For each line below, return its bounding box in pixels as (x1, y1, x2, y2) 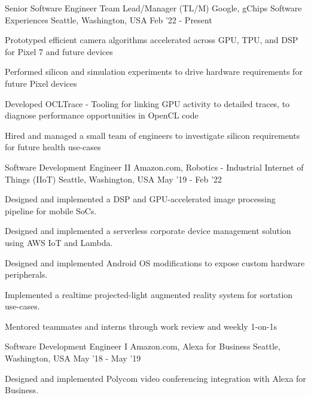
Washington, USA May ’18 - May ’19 (5, 352, 141, 364)
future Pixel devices (5, 77, 77, 89)
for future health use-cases (5, 141, 101, 153)
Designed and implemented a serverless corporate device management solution (5, 224, 291, 237)
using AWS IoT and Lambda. (5, 236, 113, 248)
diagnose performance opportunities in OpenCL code (5, 109, 199, 121)
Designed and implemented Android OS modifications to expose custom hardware (5, 256, 305, 269)
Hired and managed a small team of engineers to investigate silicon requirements (5, 129, 300, 141)
